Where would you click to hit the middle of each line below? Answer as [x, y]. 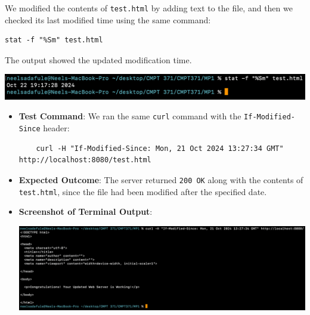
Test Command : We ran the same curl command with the [130, 116]
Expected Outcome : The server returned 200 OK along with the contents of [161, 179]
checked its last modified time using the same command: [108, 19]
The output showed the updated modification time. [98, 59]
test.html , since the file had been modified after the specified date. [143, 191]
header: [56, 128]
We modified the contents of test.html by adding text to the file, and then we [149, 8]
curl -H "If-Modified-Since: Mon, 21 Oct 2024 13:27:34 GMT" [160, 148]
